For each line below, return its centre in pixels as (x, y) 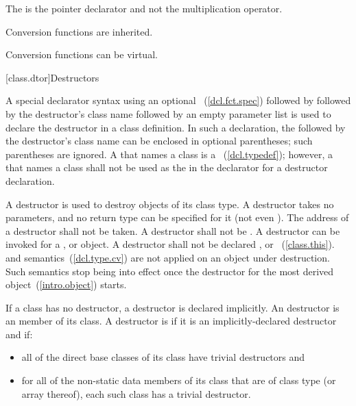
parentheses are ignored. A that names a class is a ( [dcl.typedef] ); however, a (169, 154)
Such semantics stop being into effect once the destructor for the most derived (170, 271)
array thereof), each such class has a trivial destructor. (136, 393)
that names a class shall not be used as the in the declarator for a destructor (167, 167)
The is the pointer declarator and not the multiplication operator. (144, 8)
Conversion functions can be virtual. (82, 54)
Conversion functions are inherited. (79, 31)
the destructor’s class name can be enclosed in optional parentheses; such (159, 141)
